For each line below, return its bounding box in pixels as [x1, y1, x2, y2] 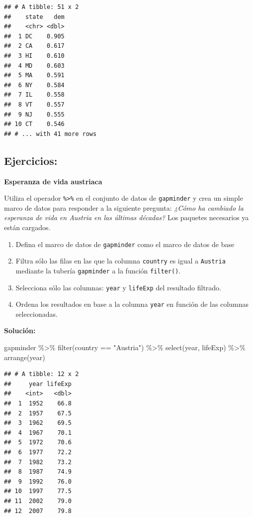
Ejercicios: [4, 152, 58, 168]
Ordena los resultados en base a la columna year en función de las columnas [15, 299, 249, 309]
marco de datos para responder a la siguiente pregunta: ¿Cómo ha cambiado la [4, 202, 244, 213]
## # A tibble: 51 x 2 [4, 3, 79, 10]
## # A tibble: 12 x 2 [4, 371, 79, 378]
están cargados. [4, 222, 51, 232]
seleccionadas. [15, 308, 58, 319]
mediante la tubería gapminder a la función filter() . [15, 265, 181, 275]
